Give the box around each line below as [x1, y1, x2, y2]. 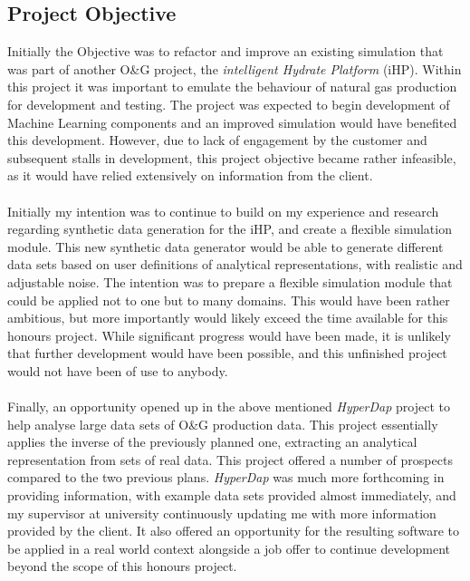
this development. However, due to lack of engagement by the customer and [7, 131, 427, 150]
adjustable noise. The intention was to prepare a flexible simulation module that [7, 272, 453, 291]
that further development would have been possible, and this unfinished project [7, 344, 447, 363]
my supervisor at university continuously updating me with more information [7, 503, 436, 522]
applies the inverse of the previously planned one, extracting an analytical [7, 432, 417, 451]
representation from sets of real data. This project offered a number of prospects [7, 450, 453, 469]
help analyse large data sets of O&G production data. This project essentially [7, 414, 438, 433]
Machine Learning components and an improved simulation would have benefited [7, 112, 457, 131]
